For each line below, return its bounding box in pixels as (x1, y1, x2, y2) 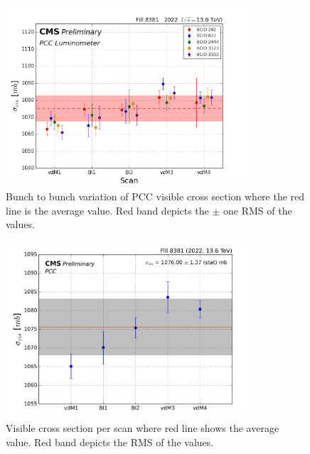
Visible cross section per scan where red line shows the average (6, 421, 279, 436)
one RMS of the (223, 202, 292, 217)
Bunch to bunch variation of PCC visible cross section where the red (6, 188, 305, 203)
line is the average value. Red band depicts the (6, 202, 209, 217)
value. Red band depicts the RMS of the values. (6, 435, 214, 450)
